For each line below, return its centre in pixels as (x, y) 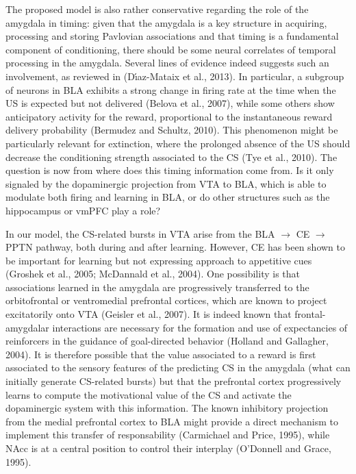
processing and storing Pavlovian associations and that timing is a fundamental (172, 36)
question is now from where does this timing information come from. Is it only (170, 170)
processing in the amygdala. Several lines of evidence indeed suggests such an (167, 63)
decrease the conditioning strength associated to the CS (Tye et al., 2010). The (171, 157)
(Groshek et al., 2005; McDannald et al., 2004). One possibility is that (153, 274)
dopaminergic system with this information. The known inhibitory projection (167, 408)
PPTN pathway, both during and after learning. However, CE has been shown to (175, 247)
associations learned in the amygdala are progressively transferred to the (157, 287)
